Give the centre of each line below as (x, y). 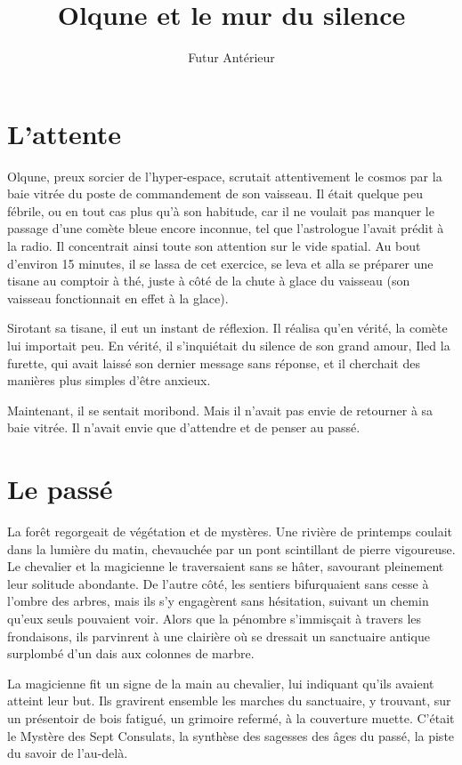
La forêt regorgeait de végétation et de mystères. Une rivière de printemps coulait (230, 531)
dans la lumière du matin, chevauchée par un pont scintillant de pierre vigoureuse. (231, 548)
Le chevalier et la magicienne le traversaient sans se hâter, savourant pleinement (226, 566)
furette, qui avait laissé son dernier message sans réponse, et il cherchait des (214, 362)
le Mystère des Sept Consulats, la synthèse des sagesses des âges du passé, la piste (231, 735)
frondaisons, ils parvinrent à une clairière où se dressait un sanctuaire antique (219, 636)
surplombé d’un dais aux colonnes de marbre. (131, 653)
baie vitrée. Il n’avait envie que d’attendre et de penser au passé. (184, 427)
